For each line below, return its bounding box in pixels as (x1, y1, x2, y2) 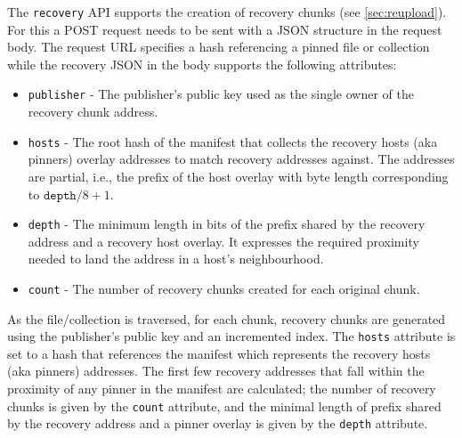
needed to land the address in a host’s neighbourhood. (28, 249, 324, 268)
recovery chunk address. (28, 102, 158, 121)
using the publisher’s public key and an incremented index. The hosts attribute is (7, 327, 456, 345)
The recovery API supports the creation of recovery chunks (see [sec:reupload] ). (7, 3, 447, 20)
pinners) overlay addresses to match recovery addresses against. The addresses (28, 150, 455, 168)
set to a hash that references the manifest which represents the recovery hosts (7, 344, 431, 362)
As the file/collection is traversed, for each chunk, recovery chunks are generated (7, 309, 446, 328)
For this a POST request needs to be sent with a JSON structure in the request (7, 20, 442, 38)
